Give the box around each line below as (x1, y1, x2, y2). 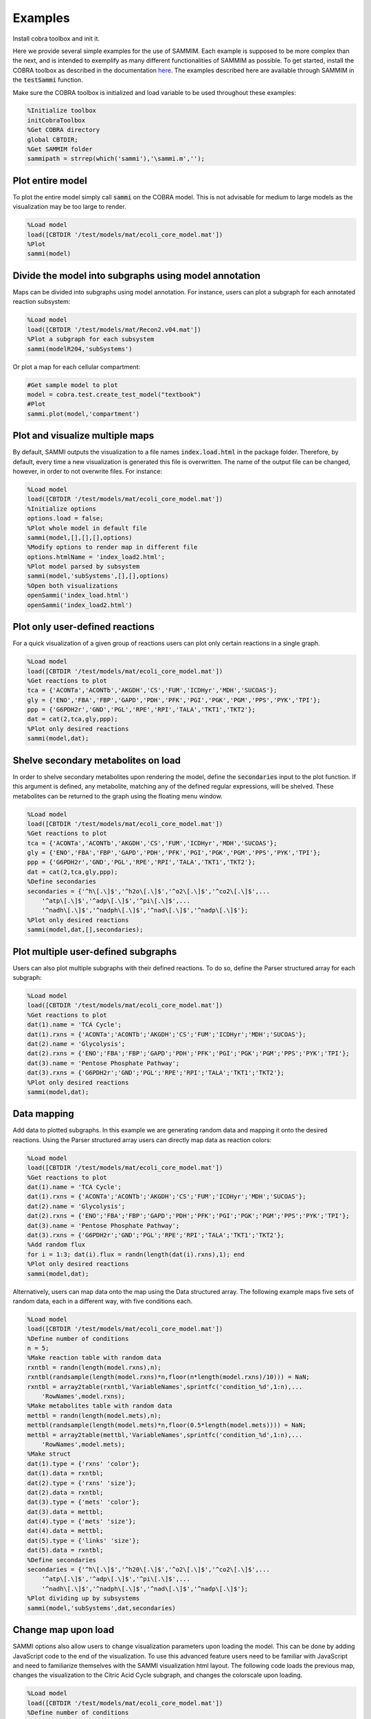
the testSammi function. (12, 76, 84, 84)
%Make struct (27, 1450, 71, 1458)
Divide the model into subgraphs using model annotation (12, 270, 261, 281)
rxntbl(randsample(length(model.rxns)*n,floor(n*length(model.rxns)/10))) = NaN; (27, 1373, 311, 1381)
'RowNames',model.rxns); (41, 1392, 126, 1401)
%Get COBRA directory (27, 126, 100, 134)
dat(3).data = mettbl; (27, 1508, 104, 1515)
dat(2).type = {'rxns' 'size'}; (27, 1479, 137, 1487)
